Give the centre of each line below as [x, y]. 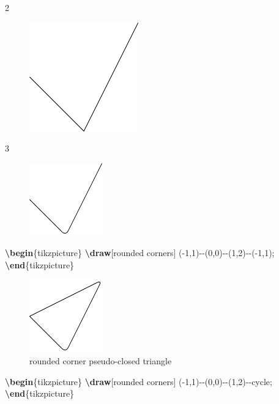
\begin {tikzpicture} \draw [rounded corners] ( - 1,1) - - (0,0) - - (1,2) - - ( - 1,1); [140, 253]
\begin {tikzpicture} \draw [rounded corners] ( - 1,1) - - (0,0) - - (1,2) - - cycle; [139, 381]
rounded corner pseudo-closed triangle [101, 361]
